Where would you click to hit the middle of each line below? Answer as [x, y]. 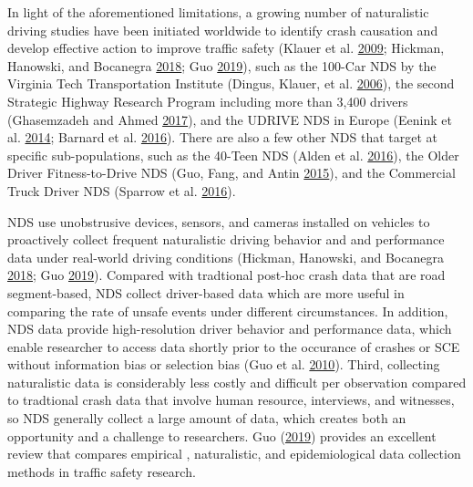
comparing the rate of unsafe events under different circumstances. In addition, [228, 311]
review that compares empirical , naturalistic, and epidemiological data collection [234, 454]
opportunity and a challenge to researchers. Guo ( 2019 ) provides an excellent [222, 435]
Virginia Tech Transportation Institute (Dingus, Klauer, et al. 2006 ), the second [231, 83]
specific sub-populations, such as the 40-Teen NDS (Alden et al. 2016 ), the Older [233, 155]
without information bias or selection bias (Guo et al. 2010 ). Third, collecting [224, 364]
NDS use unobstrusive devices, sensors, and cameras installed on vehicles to [219, 221]
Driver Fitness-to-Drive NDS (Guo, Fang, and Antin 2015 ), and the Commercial [231, 173]
